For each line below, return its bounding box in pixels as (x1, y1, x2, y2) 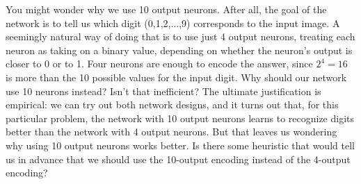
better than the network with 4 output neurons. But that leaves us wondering (6, 124, 337, 139)
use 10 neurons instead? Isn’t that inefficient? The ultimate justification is (6, 83, 321, 98)
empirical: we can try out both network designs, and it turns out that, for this (6, 97, 339, 112)
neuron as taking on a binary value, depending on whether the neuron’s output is (6, 42, 353, 57)
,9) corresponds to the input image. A (179, 15, 340, 30)
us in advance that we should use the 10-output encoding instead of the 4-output (6, 151, 351, 166)
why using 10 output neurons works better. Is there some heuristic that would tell (6, 137, 355, 152)
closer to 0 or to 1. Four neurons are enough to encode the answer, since (6, 56, 313, 71)
